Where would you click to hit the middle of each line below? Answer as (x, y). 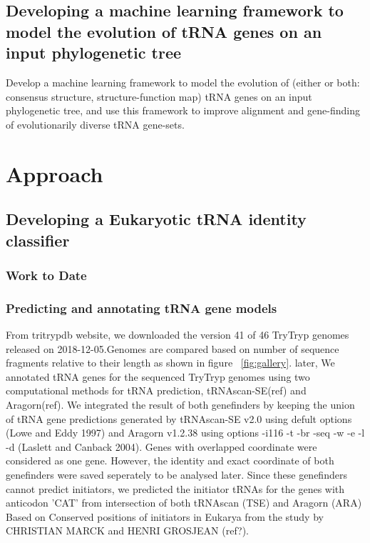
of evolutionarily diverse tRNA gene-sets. (95, 124)
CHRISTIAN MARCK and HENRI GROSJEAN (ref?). (128, 530)
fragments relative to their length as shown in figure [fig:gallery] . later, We (170, 363)
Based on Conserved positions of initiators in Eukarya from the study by (165, 516)
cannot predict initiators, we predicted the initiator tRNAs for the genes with (175, 488)
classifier (38, 240)
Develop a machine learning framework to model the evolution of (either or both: (183, 82)
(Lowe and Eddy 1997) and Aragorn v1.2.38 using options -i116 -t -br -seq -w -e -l (185, 433)
